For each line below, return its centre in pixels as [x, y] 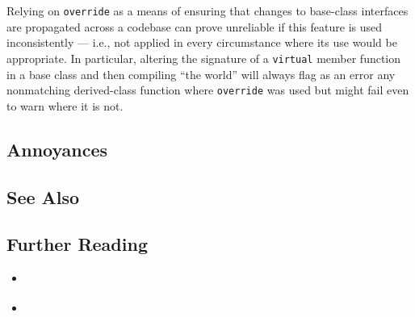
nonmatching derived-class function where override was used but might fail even [208, 90]
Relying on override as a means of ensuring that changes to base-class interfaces [207, 10]
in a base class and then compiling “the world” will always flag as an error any [201, 74]
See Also [43, 196]
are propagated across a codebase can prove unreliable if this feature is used [195, 26]
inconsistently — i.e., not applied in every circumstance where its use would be [202, 42]
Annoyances [57, 149]
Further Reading [77, 244]
